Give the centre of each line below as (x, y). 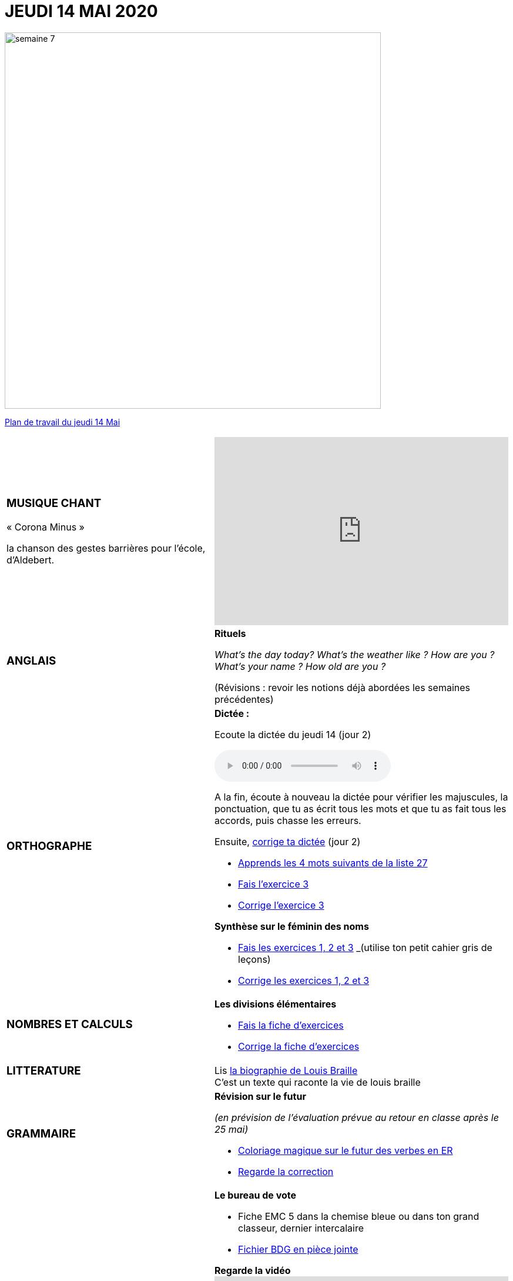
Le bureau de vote (256, 1195)
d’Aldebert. (31, 560)
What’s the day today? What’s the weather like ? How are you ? (355, 654)
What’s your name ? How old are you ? (300, 666)
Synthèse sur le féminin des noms (292, 926)
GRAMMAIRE (41, 1133)
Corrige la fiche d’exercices (299, 1046)
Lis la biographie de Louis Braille (286, 1070)
